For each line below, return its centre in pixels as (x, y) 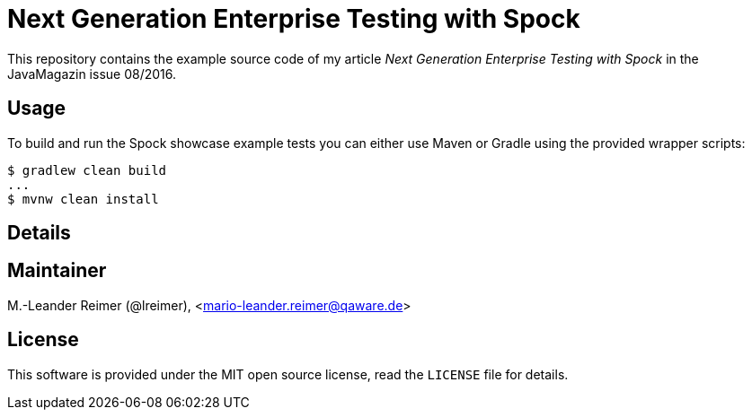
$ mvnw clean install (83, 199)
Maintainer (57, 271)
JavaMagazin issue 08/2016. (92, 74)
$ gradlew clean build (87, 170)
